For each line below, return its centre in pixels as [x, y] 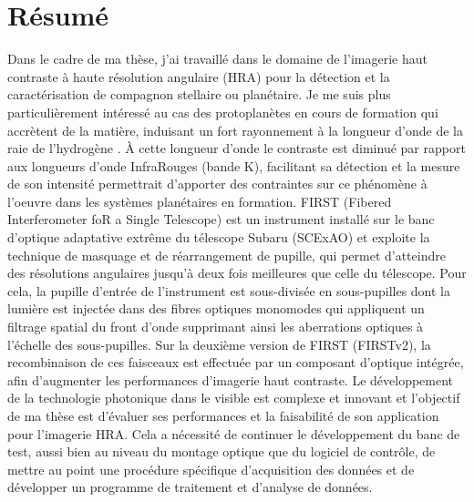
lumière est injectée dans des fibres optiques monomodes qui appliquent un [216, 308]
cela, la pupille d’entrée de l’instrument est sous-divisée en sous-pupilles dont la [229, 290]
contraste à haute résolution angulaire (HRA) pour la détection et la [199, 76]
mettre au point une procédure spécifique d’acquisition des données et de [211, 469]
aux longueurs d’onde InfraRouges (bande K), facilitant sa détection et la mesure [234, 165]
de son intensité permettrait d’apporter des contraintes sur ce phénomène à [217, 184]
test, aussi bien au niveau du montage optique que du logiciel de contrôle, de [222, 451]
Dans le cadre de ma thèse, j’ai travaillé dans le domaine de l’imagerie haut [217, 59]
